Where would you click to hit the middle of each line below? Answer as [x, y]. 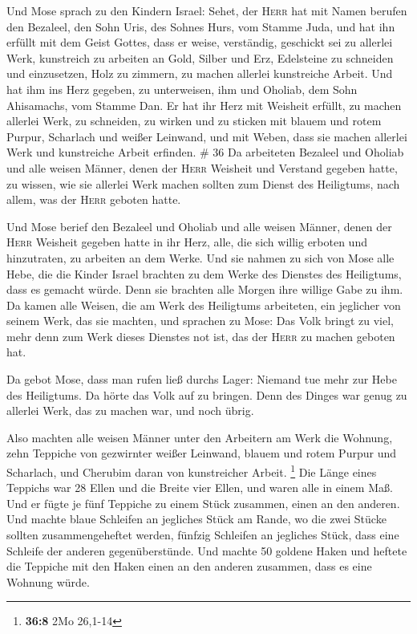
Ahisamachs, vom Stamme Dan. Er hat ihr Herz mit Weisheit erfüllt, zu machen [204, 105]
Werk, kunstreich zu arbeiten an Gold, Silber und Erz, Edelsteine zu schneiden [200, 57]
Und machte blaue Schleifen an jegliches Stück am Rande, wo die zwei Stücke [196, 519]
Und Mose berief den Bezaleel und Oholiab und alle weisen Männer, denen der [199, 226]
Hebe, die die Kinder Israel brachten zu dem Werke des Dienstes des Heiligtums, [204, 273]
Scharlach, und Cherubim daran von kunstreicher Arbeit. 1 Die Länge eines [192, 471]
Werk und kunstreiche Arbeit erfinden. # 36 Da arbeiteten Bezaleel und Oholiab [205, 152]
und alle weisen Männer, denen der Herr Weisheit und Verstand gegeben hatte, [202, 167]
